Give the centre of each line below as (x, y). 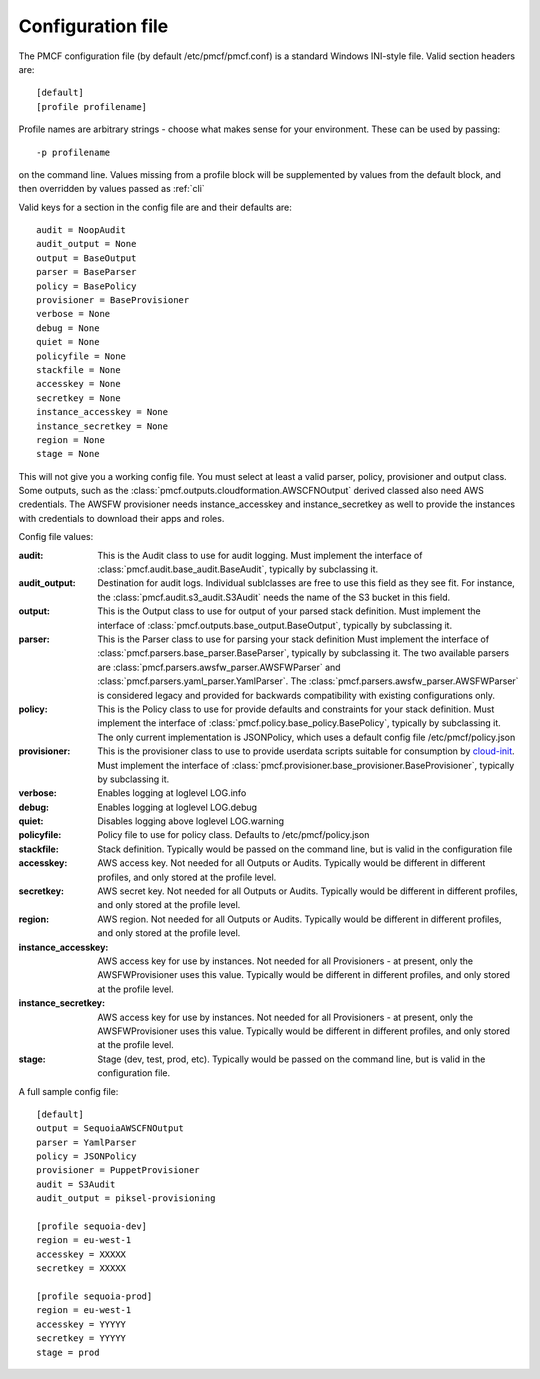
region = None (70, 439)
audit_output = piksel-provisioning (126, 1198)
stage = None (68, 454)
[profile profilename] (92, 106)
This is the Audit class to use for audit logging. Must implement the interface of (260, 555)
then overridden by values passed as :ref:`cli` (111, 189)
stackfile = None (78, 369)
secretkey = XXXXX (81, 1268)
